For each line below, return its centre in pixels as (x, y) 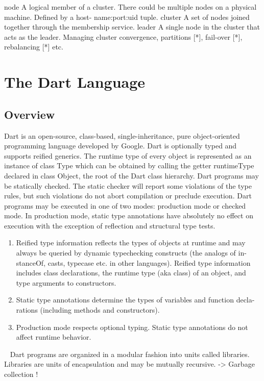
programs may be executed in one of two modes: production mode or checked (125, 205)
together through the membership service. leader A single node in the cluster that (132, 27)
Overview (30, 114)
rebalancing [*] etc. (34, 47)
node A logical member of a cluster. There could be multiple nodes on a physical (130, 7)
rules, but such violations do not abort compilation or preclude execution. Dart (128, 196)
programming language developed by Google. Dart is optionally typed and (121, 146)
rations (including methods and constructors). (88, 310)
